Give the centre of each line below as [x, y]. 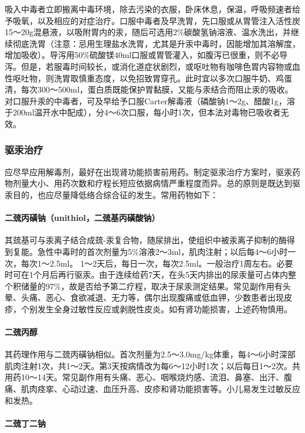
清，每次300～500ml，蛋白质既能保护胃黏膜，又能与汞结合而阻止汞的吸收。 [149, 89]
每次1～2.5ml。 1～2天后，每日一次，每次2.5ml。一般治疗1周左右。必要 [157, 263]
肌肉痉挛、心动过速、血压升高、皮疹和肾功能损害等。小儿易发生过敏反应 [160, 389]
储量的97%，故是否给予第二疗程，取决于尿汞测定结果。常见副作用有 [152, 286]
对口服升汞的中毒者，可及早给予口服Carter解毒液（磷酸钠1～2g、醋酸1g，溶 [150, 100]
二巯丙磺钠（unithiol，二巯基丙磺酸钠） [82, 218]
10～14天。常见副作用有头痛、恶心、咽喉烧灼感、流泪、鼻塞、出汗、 [152, 377]
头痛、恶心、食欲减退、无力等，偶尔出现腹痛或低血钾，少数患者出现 [152, 297]
